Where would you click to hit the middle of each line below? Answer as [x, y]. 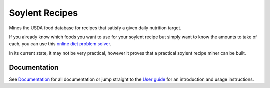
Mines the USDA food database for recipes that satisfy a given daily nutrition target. [95, 28]
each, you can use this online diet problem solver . [60, 44]
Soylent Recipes [44, 13]
